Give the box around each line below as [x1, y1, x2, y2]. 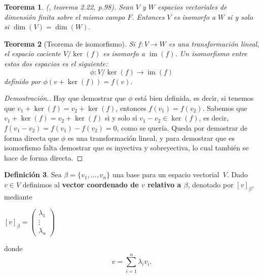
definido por [4, 75, 41, 86]
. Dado [227, 169, 248, 180]
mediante [4, 191, 32, 202]
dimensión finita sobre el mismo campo [4, 11, 125, 22]
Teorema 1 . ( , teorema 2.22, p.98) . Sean [4, 2, 133, 12]
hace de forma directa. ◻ [4, 152, 83, 163]
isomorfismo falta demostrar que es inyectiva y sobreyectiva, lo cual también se [4, 142, 249, 153]
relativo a [147, 179, 181, 189]
